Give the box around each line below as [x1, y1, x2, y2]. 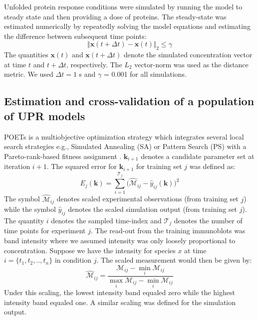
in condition [54, 255, 92, 265]
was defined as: [189, 161, 236, 171]
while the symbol [4, 204, 56, 214]
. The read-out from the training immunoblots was [90, 225, 246, 236]
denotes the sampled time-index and [51, 215, 162, 225]
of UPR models [4, 108, 85, 123]
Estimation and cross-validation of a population [4, 93, 255, 109]
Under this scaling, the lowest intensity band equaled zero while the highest [4, 287, 235, 298]
